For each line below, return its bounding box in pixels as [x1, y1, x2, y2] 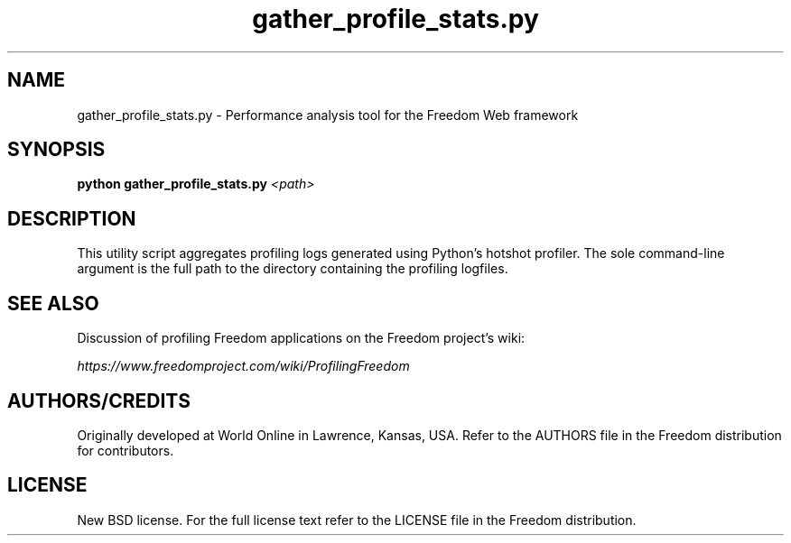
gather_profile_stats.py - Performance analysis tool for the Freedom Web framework [77, 106, 579, 123]
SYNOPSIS [7, 138, 106, 161]
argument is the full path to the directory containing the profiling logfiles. [77, 261, 508, 277]
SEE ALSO [7, 291, 99, 315]
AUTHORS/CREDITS [7, 389, 191, 412]
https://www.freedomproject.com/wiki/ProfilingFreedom [77, 358, 410, 374]
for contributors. [77, 442, 174, 458]
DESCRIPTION [7, 207, 136, 230]
